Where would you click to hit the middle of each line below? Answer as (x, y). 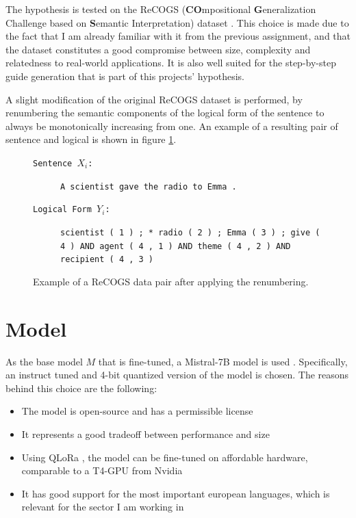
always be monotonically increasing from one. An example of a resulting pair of (172, 126)
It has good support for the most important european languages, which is (176, 493)
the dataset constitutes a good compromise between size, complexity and (158, 49)
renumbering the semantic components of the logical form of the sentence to (165, 113)
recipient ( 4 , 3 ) (107, 260)
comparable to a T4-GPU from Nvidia (102, 470)
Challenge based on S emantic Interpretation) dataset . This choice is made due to (177, 22)
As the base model (44, 361)
